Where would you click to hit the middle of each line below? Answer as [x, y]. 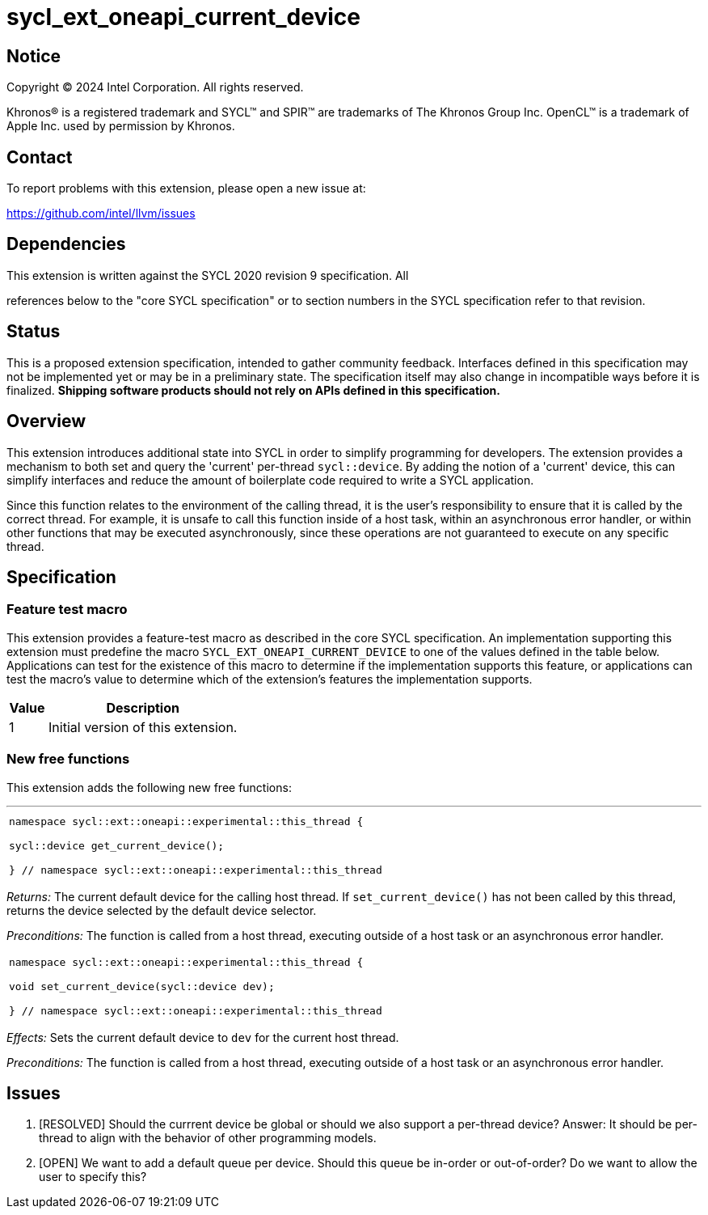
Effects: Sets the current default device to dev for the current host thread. [203, 1037]
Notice [34, 56]
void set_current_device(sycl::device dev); [142, 986]
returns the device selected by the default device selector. [162, 910]
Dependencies [66, 244]
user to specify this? [93, 1177]
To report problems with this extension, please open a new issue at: [186, 188]
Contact [40, 157]
